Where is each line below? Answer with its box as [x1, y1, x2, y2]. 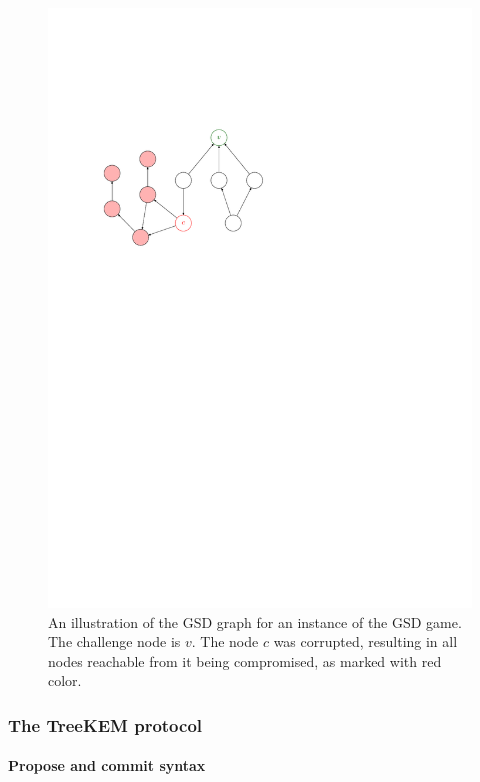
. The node [191, 631, 259, 652]
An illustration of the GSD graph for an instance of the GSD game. [48, 611, 462, 632]
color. [48, 670, 82, 691]
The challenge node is [48, 631, 181, 652]
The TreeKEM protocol [8, 712, 203, 737]
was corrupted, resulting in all [273, 631, 458, 652]
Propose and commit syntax [8, 755, 206, 776]
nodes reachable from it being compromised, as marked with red [48, 650, 442, 671]
